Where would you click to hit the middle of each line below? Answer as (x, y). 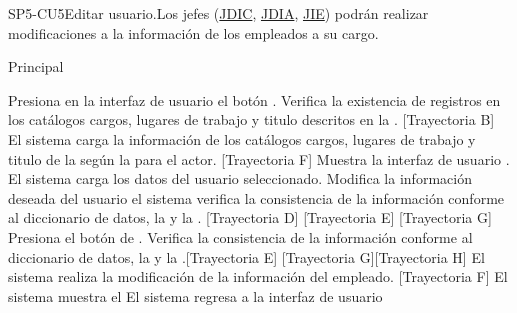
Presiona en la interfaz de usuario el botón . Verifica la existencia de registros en (254, 99)
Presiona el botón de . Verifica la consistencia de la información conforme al (240, 236)
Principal (36, 66)
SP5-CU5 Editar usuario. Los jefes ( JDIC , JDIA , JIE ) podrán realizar (218, 13)
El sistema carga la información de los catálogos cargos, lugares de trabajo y (242, 138)
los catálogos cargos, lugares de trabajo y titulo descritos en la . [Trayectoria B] (251, 119)
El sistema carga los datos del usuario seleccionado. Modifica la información (240, 178)
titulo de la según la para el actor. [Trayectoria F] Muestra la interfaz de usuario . (259, 158)
